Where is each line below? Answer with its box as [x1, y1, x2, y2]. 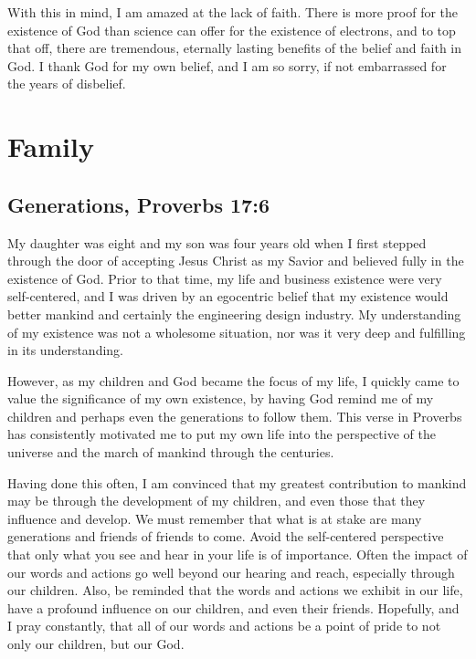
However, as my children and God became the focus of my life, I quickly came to [7, 371, 460, 390]
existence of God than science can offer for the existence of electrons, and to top [7, 20, 456, 39]
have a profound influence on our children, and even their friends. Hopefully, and [7, 598, 460, 617]
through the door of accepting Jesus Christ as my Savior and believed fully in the [7, 251, 464, 270]
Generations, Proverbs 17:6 [7, 190, 270, 218]
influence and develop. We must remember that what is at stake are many [7, 508, 422, 528]
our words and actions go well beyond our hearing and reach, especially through [7, 562, 455, 581]
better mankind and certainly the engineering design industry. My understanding [7, 304, 461, 323]
